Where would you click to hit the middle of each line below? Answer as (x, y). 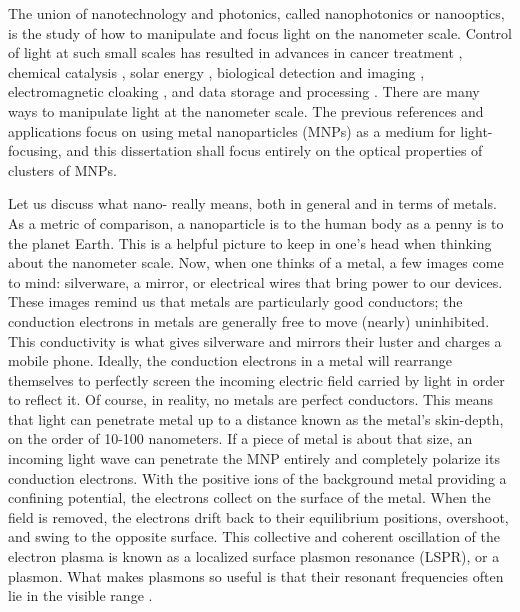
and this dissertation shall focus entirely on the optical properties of (274, 150)
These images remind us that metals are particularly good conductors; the (235, 301)
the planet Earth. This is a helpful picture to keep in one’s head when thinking (250, 242)
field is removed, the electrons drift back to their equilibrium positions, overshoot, (258, 516)
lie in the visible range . (80, 595)
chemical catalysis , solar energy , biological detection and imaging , (216, 71)
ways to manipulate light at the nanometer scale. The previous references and (246, 110)
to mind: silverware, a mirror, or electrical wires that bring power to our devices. (255, 281)
